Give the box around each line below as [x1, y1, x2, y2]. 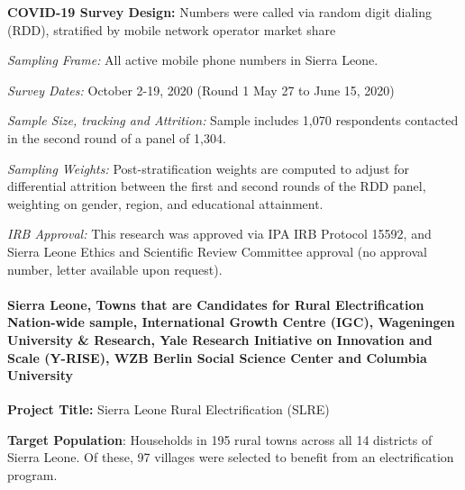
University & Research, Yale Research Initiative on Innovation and [7, 330, 433, 349]
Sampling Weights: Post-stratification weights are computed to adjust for [7, 159, 409, 177]
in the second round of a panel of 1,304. [7, 128, 226, 147]
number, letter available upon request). [7, 259, 223, 278]
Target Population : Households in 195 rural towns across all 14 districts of [7, 430, 433, 449]
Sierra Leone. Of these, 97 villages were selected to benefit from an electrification [7, 448, 454, 467]
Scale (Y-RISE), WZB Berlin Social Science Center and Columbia [7, 348, 427, 367]
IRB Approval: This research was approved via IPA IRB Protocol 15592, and [7, 224, 432, 243]
